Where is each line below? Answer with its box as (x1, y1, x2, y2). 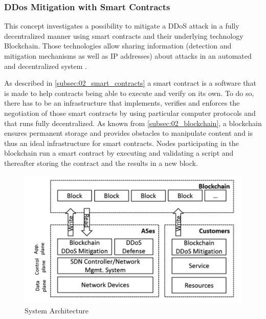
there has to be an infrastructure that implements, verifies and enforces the (4, 97, 240, 108)
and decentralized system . (4, 60, 87, 71)
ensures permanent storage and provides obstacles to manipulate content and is (4, 128, 253, 138)
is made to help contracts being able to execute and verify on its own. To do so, (4, 87, 254, 98)
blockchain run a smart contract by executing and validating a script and (4, 148, 234, 158)
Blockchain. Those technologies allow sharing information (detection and (4, 40, 232, 51)
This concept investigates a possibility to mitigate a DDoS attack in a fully (4, 20, 239, 31)
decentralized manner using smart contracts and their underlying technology (4, 30, 243, 41)
